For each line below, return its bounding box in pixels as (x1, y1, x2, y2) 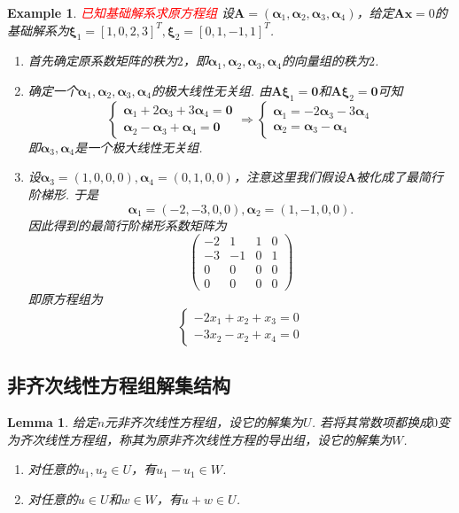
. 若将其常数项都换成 (311, 413, 432, 431)
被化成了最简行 (356, 167, 444, 186)
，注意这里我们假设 (233, 167, 346, 186)
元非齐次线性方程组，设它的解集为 (105, 413, 304, 431)
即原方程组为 (27, 290, 103, 308)
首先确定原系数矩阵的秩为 (27, 51, 177, 70)
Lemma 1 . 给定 (7, 413, 97, 431)
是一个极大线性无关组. (74, 137, 203, 156)
